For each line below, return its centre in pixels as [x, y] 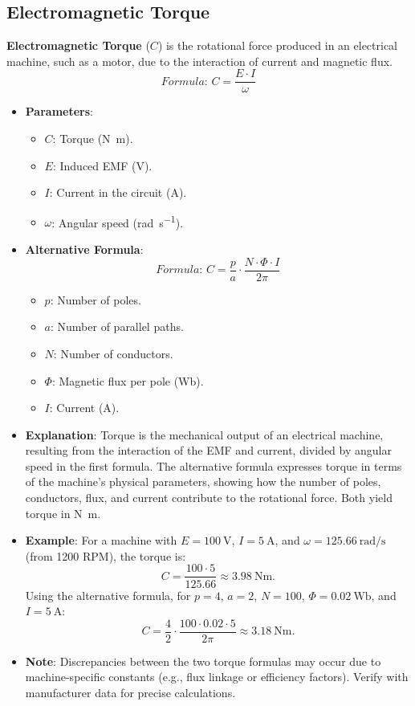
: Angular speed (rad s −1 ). [118, 221]
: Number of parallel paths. [117, 326]
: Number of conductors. [113, 353]
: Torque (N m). [93, 139]
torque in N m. [63, 513]
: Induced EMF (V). [102, 165]
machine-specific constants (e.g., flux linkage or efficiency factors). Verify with [217, 677]
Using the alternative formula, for [108, 595]
